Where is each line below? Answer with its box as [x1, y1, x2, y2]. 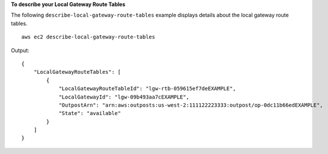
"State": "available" [58, 110, 121, 117]
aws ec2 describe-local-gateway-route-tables [21, 34, 156, 41]
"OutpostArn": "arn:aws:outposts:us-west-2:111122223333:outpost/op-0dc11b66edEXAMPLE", [58, 101, 323, 109]
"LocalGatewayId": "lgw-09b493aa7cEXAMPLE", [58, 93, 190, 100]
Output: [11, 47, 29, 54]
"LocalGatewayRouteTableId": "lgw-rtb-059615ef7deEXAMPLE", [58, 86, 236, 92]
